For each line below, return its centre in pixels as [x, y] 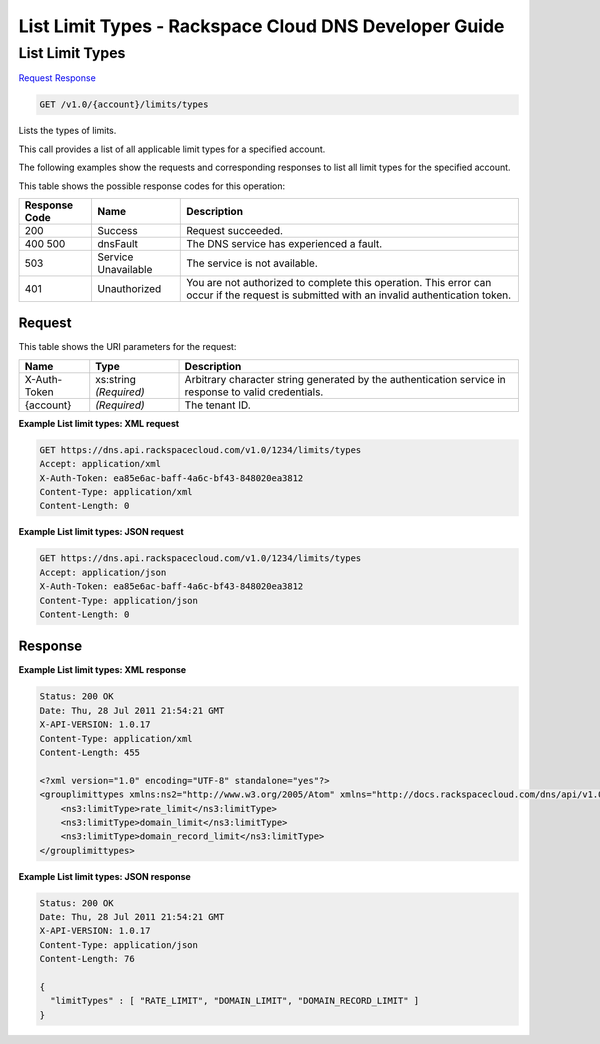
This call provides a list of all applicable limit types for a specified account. [172, 149]
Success [118, 230]
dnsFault [118, 243]
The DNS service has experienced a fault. [284, 243]
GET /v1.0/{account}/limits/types [124, 104]
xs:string [116, 379]
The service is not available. [252, 263]
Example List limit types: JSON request [101, 532]
